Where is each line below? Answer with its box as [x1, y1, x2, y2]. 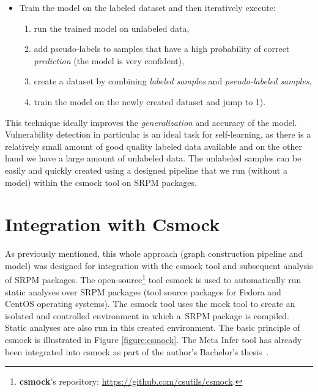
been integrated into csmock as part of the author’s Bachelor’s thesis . [5, 345, 269, 358]
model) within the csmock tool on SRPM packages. [5, 176, 197, 188]
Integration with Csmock [5, 212, 220, 237]
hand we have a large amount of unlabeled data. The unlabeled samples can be [5, 152, 301, 165]
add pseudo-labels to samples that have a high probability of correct [34, 42, 290, 55]
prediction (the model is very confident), [34, 54, 185, 67]
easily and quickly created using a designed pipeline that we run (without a [5, 163, 287, 176]
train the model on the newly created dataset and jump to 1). [34, 95, 266, 108]
